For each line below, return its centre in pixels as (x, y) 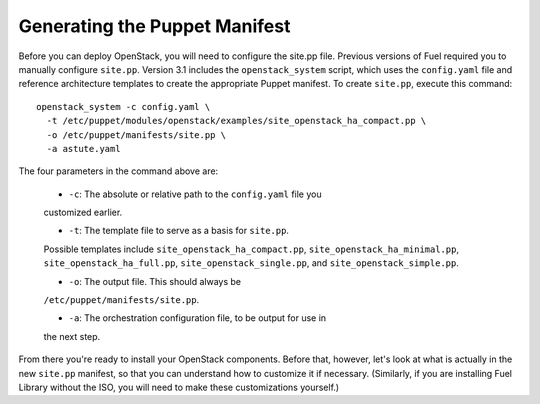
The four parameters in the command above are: (118, 171)
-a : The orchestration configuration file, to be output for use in (197, 318)
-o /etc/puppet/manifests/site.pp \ (136, 134)
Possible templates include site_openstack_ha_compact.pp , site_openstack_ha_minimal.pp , (251, 249)
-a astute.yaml (83, 148)
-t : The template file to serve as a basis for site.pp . (179, 231)
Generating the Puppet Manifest (154, 26)
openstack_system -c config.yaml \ (123, 106)
